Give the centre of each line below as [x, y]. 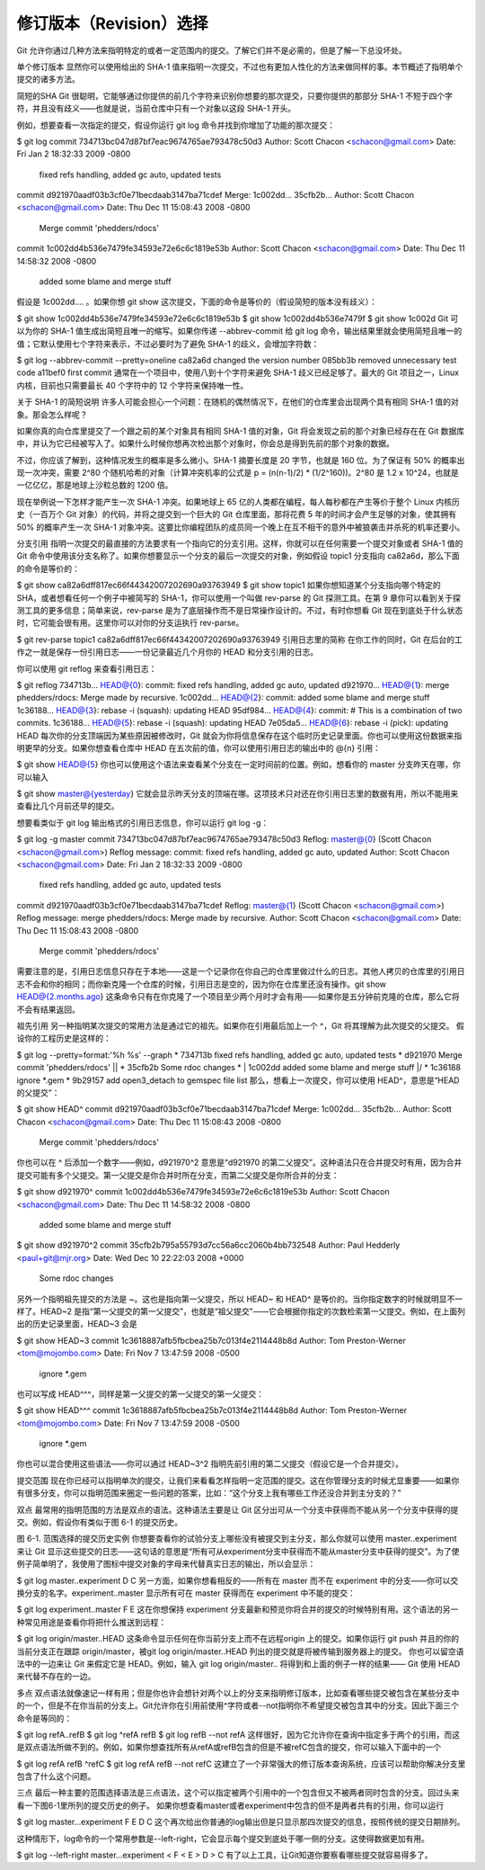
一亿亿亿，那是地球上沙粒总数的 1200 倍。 [95, 485]
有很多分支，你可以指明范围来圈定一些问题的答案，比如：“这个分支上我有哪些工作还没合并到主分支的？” [209, 1493]
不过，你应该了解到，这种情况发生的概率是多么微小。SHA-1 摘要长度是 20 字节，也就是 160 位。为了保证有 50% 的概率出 [241, 460]
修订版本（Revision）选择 [112, 23]
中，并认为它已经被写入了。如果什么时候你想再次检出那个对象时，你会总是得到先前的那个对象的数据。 [205, 443]
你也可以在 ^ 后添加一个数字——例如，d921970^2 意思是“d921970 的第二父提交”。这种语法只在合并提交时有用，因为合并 [239, 1163]
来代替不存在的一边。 [56, 1677]
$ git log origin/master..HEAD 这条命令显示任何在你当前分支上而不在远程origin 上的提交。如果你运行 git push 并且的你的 [238, 1639]
